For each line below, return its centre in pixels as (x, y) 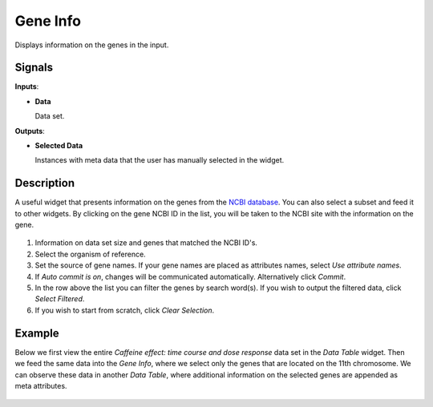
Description (45, 183)
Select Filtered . (60, 299)
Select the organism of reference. (90, 254)
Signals (34, 68)
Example (37, 333)
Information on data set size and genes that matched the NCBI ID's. (146, 243)
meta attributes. (41, 385)
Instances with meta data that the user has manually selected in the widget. (160, 160)
